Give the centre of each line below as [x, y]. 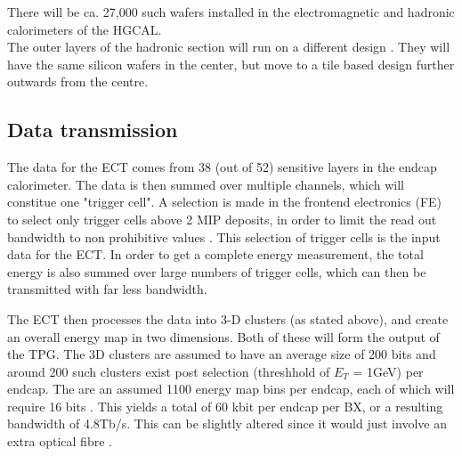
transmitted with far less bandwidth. [107, 289]
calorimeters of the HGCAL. [85, 29]
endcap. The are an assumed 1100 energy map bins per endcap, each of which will [231, 389]
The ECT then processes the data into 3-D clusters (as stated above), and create [228, 318]
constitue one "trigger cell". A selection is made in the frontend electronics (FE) [225, 202]
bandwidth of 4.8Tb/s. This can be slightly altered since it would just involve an [227, 423]
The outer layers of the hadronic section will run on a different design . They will [229, 47]
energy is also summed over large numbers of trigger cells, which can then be [217, 271]
